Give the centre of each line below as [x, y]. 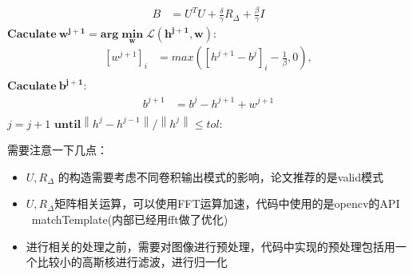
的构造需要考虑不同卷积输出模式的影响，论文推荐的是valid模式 [221, 176]
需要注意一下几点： [58, 150]
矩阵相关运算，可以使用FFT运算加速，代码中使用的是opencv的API [227, 203]
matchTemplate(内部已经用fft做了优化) [130, 219]
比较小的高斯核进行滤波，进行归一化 [132, 262]
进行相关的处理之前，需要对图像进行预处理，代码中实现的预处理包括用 [210, 246]
